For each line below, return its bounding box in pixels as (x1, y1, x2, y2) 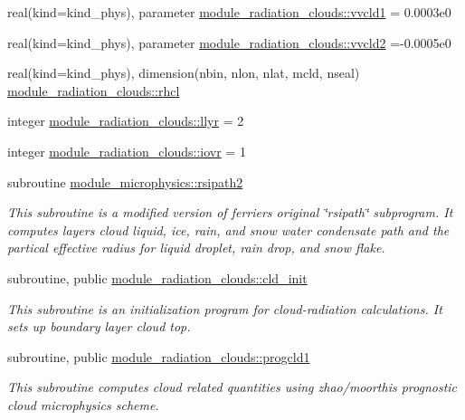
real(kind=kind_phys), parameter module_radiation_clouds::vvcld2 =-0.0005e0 (7, 33, 451, 52)
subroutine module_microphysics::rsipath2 (7, 172, 243, 191)
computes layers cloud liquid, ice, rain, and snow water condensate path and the (7, 220, 450, 239)
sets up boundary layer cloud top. (7, 317, 191, 336)
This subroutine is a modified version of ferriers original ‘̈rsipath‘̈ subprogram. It (7, 203, 453, 222)
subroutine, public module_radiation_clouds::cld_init (7, 268, 308, 287)
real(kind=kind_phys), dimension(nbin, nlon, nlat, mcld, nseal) (7, 63, 360, 82)
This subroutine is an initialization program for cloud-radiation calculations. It (7, 299, 442, 318)
